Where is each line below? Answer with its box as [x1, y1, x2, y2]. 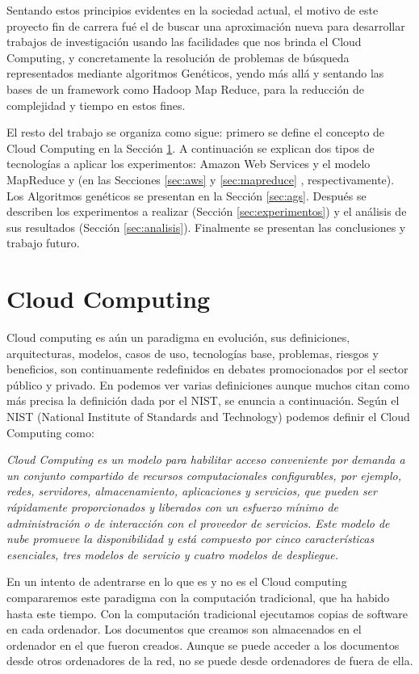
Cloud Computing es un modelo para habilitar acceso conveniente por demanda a [6, 451, 405, 468]
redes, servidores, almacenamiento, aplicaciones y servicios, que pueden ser [6, 482, 377, 499]
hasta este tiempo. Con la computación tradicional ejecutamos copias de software [6, 604, 409, 621]
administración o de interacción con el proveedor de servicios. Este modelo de [6, 514, 390, 531]
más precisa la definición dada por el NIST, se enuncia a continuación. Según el [6, 392, 400, 409]
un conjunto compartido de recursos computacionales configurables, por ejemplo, [6, 466, 401, 483]
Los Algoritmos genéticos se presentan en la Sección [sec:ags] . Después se [6, 187, 367, 204]
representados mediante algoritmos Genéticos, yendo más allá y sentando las [6, 65, 384, 82]
